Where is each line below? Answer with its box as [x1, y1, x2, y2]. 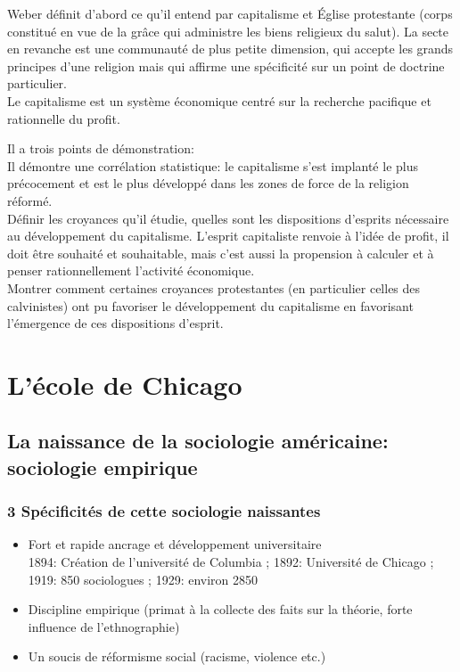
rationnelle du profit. [7, 109, 120, 127]
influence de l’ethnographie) [28, 617, 180, 635]
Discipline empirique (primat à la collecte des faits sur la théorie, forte [28, 600, 413, 619]
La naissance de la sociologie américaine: [7, 427, 389, 455]
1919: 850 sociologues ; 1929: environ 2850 [28, 570, 259, 588]
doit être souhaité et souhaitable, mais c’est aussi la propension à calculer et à [7, 243, 434, 262]
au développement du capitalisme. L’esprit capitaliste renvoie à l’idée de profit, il [7, 226, 449, 245]
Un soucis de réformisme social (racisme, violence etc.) [28, 647, 326, 666]
